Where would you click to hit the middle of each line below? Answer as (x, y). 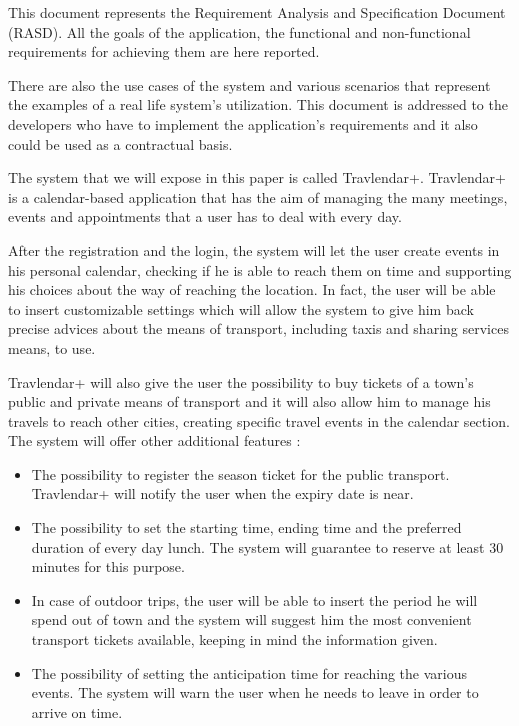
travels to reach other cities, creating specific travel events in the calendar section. (259, 420)
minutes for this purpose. (108, 566)
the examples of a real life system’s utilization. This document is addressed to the (258, 104)
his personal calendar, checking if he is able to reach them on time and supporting (260, 269)
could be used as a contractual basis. (120, 143)
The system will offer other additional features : (154, 440)
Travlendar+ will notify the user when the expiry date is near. (222, 493)
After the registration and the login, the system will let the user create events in (254, 249)
